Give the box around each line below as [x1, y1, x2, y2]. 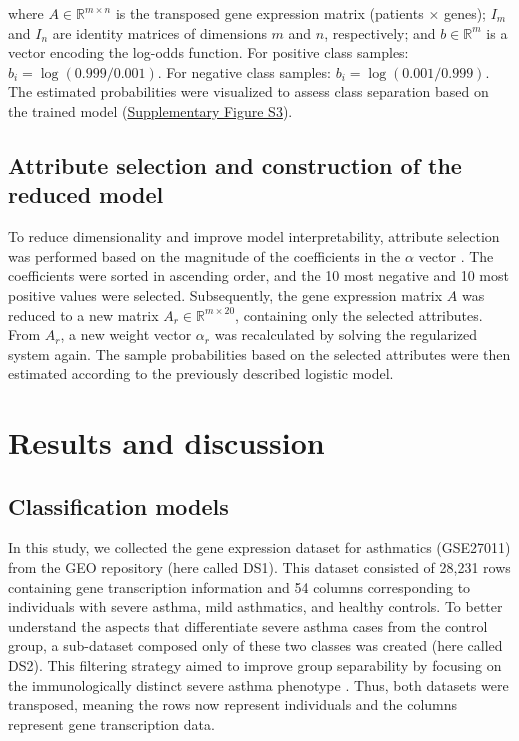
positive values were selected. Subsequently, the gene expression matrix [8, 284, 443, 305]
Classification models [8, 490, 229, 521]
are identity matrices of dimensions [52, 22, 267, 43]
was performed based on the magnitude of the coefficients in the [8, 245, 401, 266]
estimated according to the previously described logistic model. [8, 363, 394, 384]
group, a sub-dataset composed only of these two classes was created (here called [8, 635, 503, 656]
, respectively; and [324, 22, 436, 43]
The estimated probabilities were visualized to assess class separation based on [8, 81, 489, 102]
